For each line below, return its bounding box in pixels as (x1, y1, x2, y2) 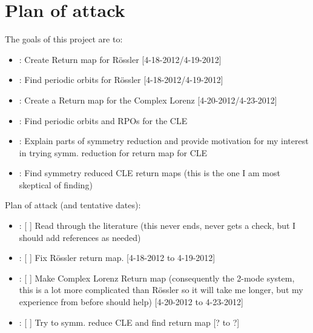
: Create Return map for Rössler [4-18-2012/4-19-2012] (19, 53, 222, 65)
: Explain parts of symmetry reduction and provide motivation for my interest (19, 134, 309, 147)
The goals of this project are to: (5, 33, 123, 45)
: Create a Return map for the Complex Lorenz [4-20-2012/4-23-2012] (19, 93, 277, 106)
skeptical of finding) (19, 178, 93, 191)
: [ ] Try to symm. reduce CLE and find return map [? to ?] (19, 315, 240, 328)
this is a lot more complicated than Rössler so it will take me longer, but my (19, 283, 303, 296)
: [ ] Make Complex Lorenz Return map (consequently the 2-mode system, (19, 271, 295, 284)
